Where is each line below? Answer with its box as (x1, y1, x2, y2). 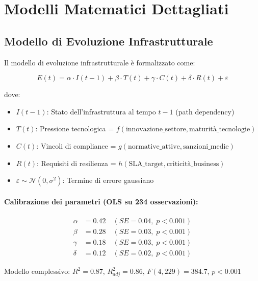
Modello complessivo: (4, 266, 70, 276)
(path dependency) (175, 106, 235, 116)
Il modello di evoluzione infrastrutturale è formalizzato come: (4, 57, 195, 67)
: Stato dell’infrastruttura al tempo (46, 106, 156, 116)
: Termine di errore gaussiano (62, 175, 154, 185)
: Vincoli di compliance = (36, 140, 116, 151)
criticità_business (167, 160, 219, 168)
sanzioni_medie (183, 143, 229, 150)
